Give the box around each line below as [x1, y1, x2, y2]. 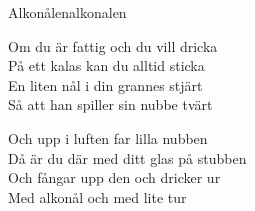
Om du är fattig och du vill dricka [8, 35, 218, 56]
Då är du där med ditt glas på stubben [8, 147, 247, 168]
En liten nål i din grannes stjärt [8, 74, 203, 95]
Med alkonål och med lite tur [8, 186, 187, 207]
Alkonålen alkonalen [8, 2, 127, 22]
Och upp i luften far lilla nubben [8, 127, 208, 148]
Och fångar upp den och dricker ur [8, 167, 221, 188]
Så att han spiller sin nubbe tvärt [8, 94, 213, 115]
